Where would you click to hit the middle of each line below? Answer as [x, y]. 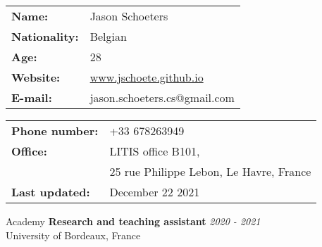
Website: [36, 77]
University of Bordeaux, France [73, 235]
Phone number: [55, 131]
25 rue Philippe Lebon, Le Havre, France [210, 171]
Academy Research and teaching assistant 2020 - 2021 [133, 221]
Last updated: [51, 192]
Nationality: [45, 36]
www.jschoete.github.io [147, 77]
